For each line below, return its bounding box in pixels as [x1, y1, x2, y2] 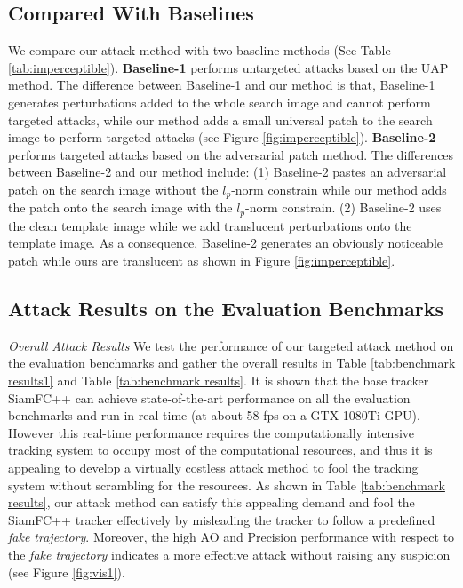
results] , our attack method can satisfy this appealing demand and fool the [8, 493, 415, 512]
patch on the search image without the [8, 179, 219, 198]
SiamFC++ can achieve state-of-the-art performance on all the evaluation [8, 388, 411, 407]
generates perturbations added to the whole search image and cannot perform [8, 92, 431, 111]
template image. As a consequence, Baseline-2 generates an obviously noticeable [8, 234, 443, 252]
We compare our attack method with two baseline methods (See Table [8, 41, 391, 60]
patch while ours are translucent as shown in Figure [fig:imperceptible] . [8, 251, 395, 270]
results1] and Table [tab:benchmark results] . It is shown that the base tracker [8, 371, 429, 390]
